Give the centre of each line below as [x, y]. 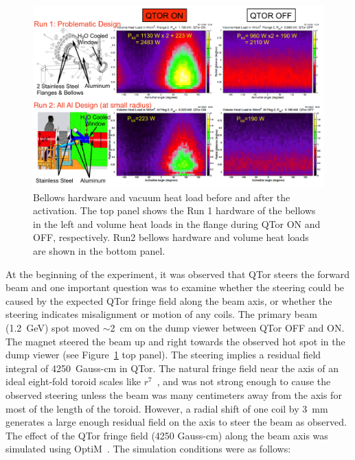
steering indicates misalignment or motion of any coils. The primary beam [161, 314]
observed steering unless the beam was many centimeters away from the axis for [174, 394]
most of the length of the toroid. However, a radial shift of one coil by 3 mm [167, 408]
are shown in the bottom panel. [99, 250]
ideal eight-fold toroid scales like [73, 381]
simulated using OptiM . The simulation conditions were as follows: [148, 449]
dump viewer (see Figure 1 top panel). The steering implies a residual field [163, 355]
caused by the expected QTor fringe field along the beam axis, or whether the [169, 300]
